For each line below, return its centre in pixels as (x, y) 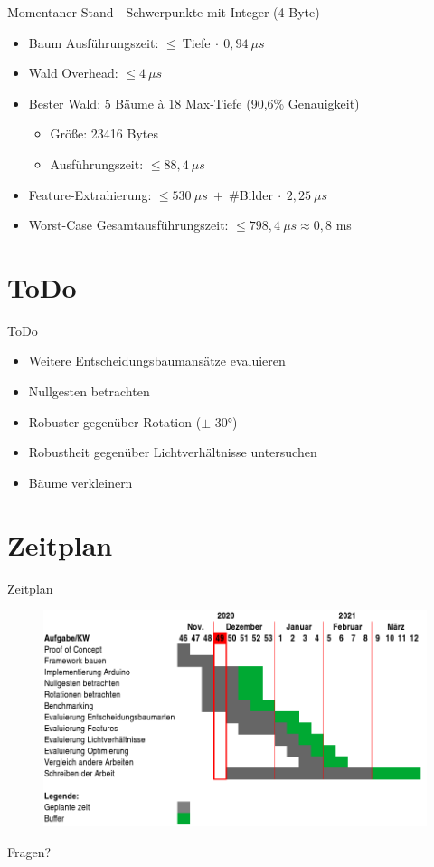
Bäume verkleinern (80, 482)
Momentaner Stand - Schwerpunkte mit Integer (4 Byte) (164, 12)
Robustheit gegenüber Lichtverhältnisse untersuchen (173, 452)
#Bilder (251, 194)
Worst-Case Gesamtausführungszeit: (128, 225)
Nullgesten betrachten (89, 391)
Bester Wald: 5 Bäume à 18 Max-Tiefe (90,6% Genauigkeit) (194, 103)
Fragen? (29, 852)
